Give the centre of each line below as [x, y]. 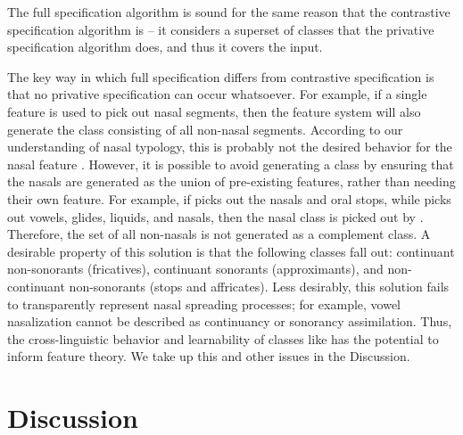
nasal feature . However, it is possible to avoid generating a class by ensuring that [231, 164]
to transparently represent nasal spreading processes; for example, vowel [204, 304]
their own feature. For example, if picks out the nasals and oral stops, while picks [229, 198]
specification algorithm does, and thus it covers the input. [165, 47]
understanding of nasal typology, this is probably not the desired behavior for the [230, 147]
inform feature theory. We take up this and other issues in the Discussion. [209, 356]
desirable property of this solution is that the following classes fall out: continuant [231, 251]
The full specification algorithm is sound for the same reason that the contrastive [229, 12]
